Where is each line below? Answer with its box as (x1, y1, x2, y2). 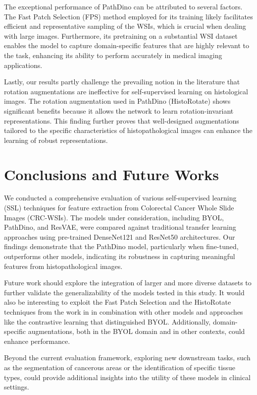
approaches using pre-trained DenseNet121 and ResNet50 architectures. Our (4, 231, 235, 242)
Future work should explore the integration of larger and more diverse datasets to (4, 277, 252, 288)
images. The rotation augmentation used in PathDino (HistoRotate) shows (4, 96, 231, 106)
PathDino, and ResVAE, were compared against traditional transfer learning (4, 222, 236, 232)
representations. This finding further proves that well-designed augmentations (4, 115, 239, 126)
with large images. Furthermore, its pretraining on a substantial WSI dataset (4, 30, 238, 41)
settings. (4, 382, 29, 392)
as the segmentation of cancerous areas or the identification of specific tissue (4, 362, 235, 372)
